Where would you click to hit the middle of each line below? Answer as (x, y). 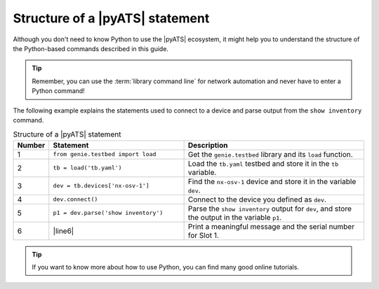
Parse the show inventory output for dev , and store (270, 209)
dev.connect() (75, 199)
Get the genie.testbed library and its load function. (271, 154)
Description (208, 145)
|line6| (64, 231)
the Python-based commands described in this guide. (91, 48)
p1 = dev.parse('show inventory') (108, 213)
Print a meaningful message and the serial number (271, 226)
